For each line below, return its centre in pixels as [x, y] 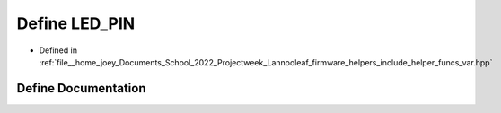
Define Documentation [81, 88]
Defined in [58, 50]
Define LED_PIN [76, 23]
